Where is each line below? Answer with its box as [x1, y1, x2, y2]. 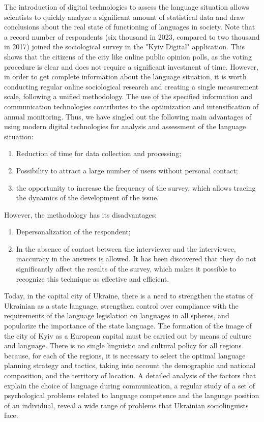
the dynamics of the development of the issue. [16, 192, 159, 203]
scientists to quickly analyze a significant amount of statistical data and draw [4, 11, 245, 22]
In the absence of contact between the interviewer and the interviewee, [16, 243, 236, 254]
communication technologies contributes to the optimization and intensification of [4, 101, 259, 111]
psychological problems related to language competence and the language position [4, 390, 259, 401]
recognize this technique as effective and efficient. [16, 273, 169, 284]
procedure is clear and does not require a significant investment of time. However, [4, 61, 258, 72]
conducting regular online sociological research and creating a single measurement [4, 81, 259, 92]
